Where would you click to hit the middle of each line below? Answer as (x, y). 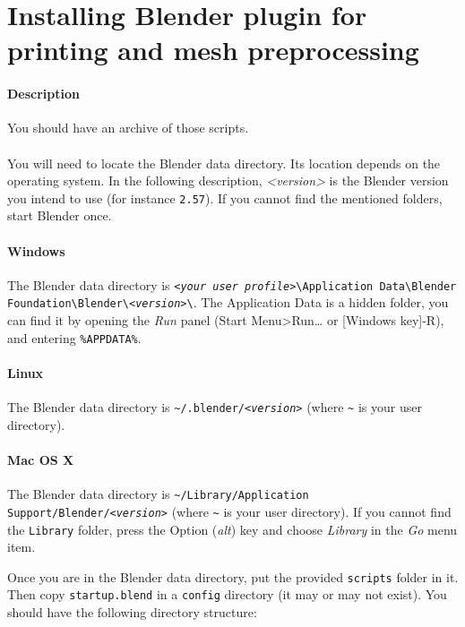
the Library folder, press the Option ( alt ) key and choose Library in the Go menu (232, 529)
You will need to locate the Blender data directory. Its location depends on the (224, 163)
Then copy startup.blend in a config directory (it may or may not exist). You (227, 594)
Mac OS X (41, 459)
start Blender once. (60, 215)
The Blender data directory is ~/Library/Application (158, 494)
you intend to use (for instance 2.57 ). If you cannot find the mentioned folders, (225, 198)
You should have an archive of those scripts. (128, 128)
